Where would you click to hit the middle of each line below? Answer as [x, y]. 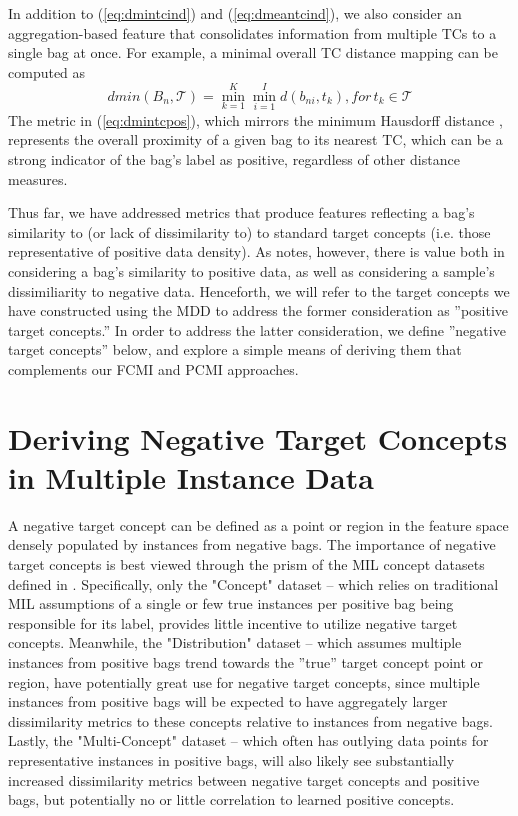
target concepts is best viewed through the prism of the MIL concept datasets [246, 564]
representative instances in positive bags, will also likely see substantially [231, 759]
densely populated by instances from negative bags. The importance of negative [252, 544]
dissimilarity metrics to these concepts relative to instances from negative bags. [250, 720]
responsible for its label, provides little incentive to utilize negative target [233, 622]
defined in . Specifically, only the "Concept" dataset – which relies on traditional [253, 583]
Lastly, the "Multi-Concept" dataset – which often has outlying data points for [248, 740]
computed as [47, 71]
